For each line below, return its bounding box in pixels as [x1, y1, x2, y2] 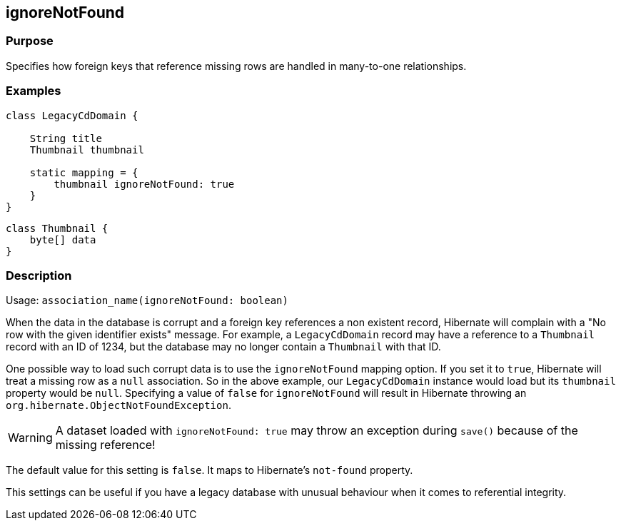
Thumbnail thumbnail [29, 143, 144, 156]
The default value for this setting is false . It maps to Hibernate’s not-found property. [6, 464, 413, 477]
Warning [8, 430, 53, 445]
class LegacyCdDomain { [6, 109, 138, 121]
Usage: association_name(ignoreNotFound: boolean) [6, 294, 288, 307]
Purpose [6, 34, 54, 49]
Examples [6, 84, 61, 98]
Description [6, 268, 72, 283]
